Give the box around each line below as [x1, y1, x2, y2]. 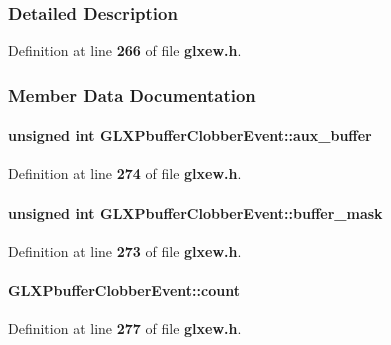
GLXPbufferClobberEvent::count [8, 280, 240, 301]
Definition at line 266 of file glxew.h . [8, 40, 242, 61]
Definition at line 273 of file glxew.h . [8, 240, 242, 261]
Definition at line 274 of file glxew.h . [8, 163, 242, 184]
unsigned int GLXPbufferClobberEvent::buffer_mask [8, 202, 383, 223]
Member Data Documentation [8, 82, 256, 107]
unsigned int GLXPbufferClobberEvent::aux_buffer [8, 125, 372, 146]
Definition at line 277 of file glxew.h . [8, 318, 242, 339]
